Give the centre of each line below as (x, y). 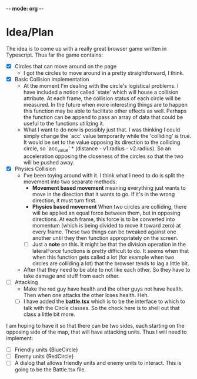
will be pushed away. (49, 162)
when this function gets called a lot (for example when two (103, 257)
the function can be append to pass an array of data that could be (103, 117)
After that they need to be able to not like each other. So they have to (107, 269)
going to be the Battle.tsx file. (50, 370)
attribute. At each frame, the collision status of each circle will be (102, 98)
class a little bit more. (49, 314)
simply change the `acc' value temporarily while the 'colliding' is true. (107, 136)
